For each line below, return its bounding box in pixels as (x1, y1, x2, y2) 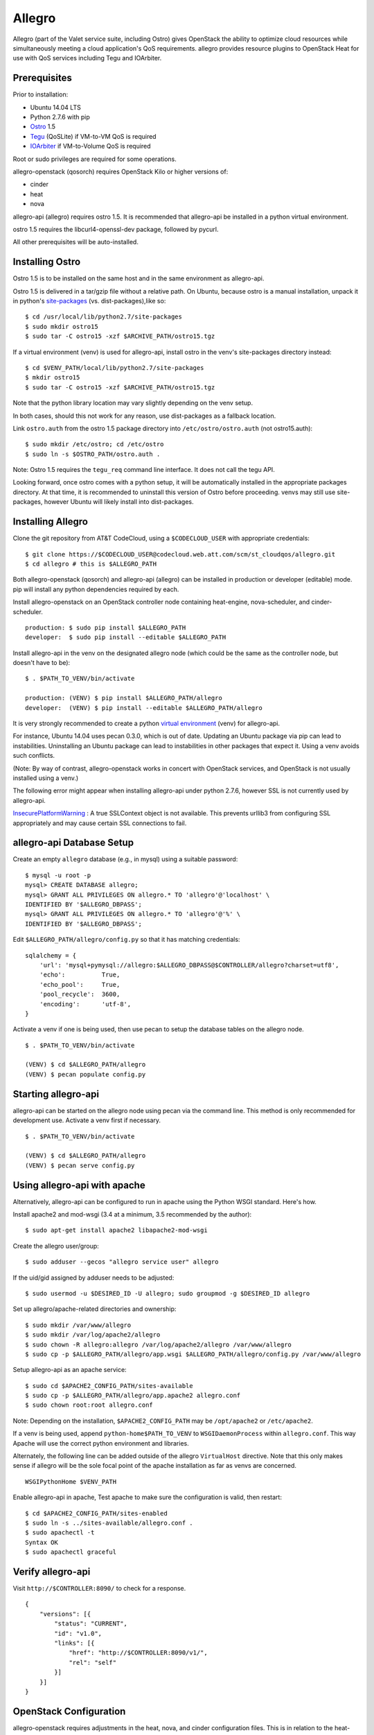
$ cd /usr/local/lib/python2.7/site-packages (25, 313, 183, 321)
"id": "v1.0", (54, 1630, 103, 1637)
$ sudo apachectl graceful (25, 1548, 117, 1556)
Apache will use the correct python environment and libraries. (12, 1439, 190, 1447)
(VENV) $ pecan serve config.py (25, 1161, 135, 1169)
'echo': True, (39, 971, 121, 979)
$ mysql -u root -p (25, 871, 91, 879)
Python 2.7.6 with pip (30, 113, 90, 121)
